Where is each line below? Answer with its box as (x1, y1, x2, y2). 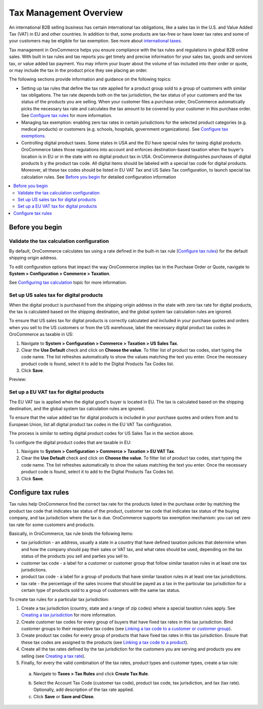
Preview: (9, 376, 27, 382)
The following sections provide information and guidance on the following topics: (9, 76, 171, 82)
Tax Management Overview (9, 7, 123, 18)
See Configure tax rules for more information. (21, 113, 113, 118)
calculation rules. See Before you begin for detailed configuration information (21, 174, 176, 180)
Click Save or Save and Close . (33, 693, 95, 699)
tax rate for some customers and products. (9, 522, 95, 528)
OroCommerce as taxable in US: (9, 332, 74, 337)
